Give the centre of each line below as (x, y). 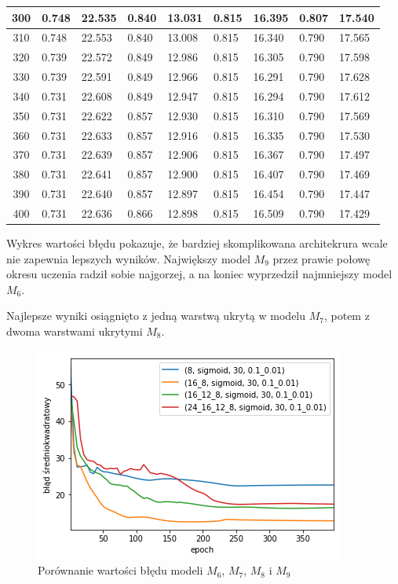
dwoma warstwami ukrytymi (75, 331)
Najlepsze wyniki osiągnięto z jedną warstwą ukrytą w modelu (156, 316)
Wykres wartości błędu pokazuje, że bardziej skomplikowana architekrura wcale (197, 243)
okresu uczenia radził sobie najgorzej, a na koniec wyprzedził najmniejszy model (199, 274)
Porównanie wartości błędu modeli (120, 570)
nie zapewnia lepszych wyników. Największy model (128, 258)
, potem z (347, 316)
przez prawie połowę (321, 258)
